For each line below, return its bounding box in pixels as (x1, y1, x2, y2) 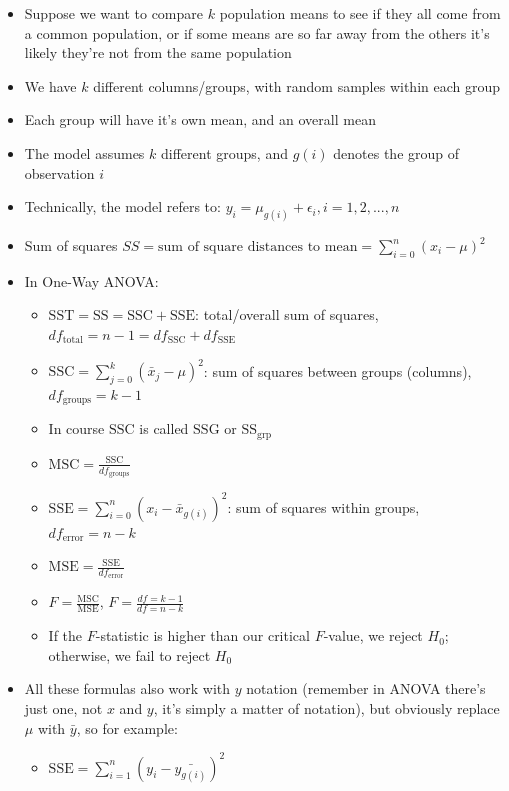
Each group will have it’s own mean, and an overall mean (24, 109, 376, 130)
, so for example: (76, 717, 178, 738)
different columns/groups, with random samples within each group (93, 75, 501, 96)
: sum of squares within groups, (227, 496, 420, 517)
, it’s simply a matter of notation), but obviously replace (153, 697, 500, 718)
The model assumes (24, 142, 145, 163)
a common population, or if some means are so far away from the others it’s (24, 22, 490, 43)
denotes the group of (333, 142, 460, 163)
